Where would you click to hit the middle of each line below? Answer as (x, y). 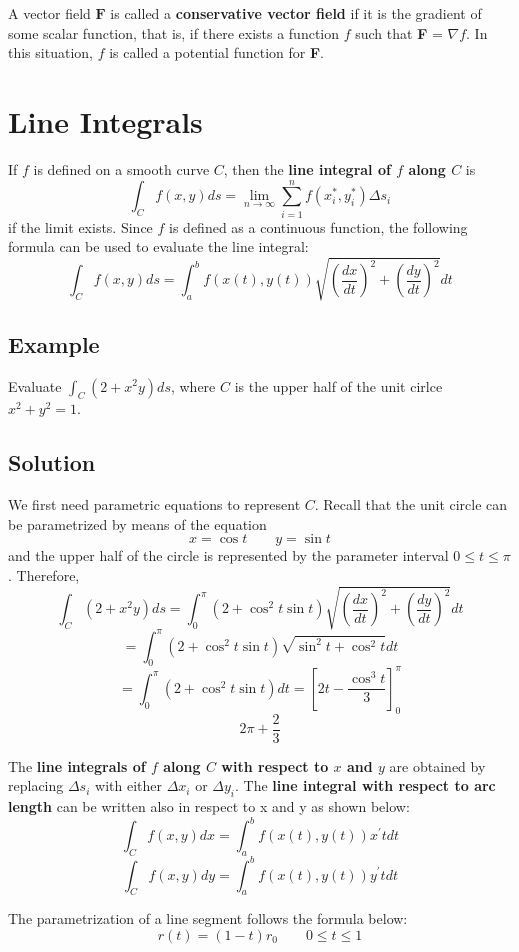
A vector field (49, 13)
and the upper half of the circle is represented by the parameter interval (228, 555)
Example (54, 343)
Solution (52, 462)
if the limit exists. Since (80, 226)
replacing (36, 785)
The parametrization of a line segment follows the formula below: (208, 918)
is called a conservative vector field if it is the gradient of (296, 13)
